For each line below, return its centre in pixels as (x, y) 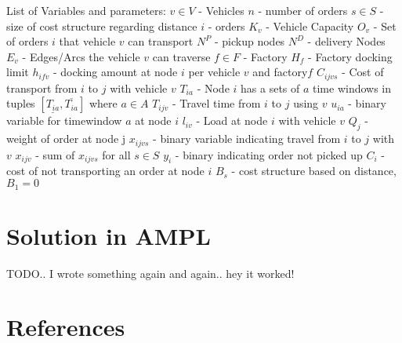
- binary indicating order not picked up (269, 154)
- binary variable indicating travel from (247, 139)
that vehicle (87, 41)
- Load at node (232, 120)
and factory (280, 72)
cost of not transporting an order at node (105, 171)
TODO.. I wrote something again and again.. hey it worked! (150, 273)
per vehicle (214, 72)
